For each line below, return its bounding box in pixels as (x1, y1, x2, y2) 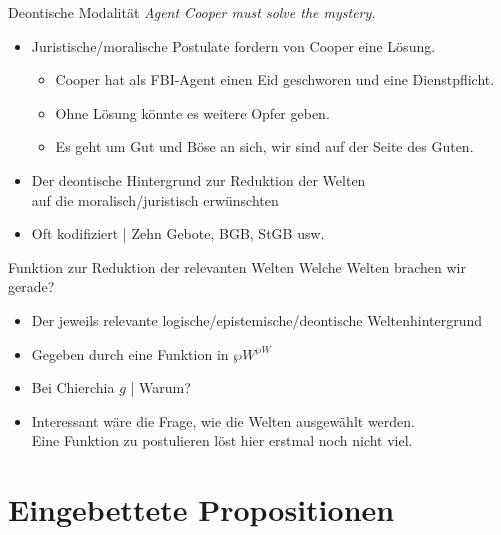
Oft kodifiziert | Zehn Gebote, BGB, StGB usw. (31, 223, 325, 244)
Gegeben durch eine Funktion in (31, 343, 229, 364)
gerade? (8, 276, 55, 297)
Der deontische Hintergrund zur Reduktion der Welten (31, 169, 366, 190)
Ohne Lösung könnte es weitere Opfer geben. (55, 102, 330, 123)
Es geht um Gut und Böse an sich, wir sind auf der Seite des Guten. (55, 136, 474, 157)
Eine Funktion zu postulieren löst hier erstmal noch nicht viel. (31, 430, 413, 451)
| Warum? (130, 377, 191, 398)
